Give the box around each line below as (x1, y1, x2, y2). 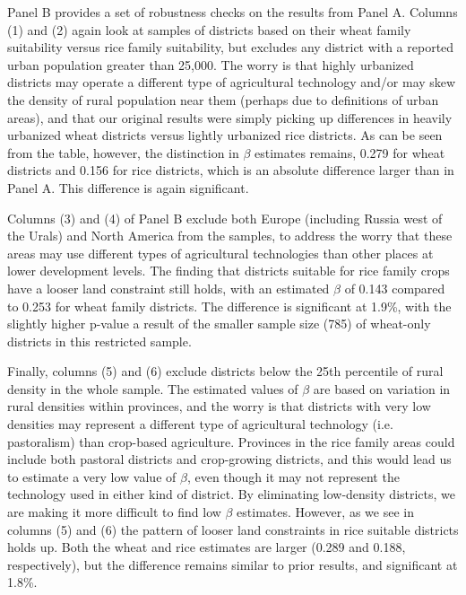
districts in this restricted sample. (7, 331, 192, 350)
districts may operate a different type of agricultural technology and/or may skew (7, 73, 456, 92)
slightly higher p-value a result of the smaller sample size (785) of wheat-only (7, 314, 431, 333)
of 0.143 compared (344, 278, 445, 297)
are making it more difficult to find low (7, 503, 221, 521)
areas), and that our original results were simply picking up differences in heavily (7, 108, 453, 127)
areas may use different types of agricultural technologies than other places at (7, 243, 434, 262)
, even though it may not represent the (186, 467, 400, 486)
